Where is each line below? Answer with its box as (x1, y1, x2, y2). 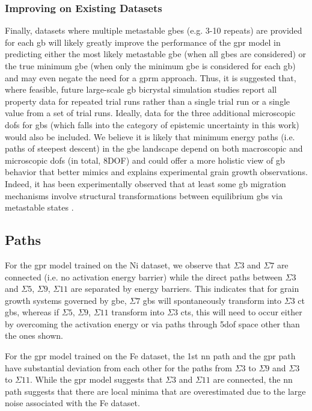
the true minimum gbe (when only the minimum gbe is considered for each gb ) (5, 60, 296, 72)
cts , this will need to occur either (180, 306, 302, 318)
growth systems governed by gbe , (5, 294, 127, 306)
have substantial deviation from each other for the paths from (5, 361, 233, 374)
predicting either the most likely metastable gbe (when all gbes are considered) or (5, 48, 307, 60)
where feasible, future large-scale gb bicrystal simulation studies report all (5, 83, 277, 96)
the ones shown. (5, 329, 63, 342)
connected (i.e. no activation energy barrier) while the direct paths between (5, 270, 283, 283)
